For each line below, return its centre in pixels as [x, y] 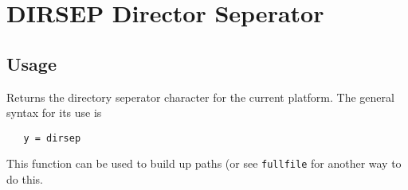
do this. [25, 179]
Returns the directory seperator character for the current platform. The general [200, 97]
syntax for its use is [54, 112]
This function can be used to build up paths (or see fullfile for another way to [204, 163]
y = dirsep [52, 138]
